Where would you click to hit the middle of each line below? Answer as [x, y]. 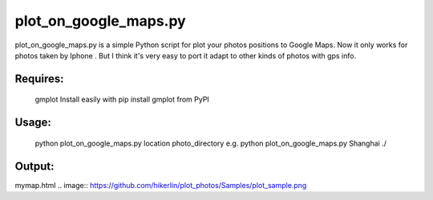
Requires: [39, 79]
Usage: [33, 123]
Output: [34, 166]
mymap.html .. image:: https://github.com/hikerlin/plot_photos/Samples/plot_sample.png [161, 185]
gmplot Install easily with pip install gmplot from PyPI [122, 99]
